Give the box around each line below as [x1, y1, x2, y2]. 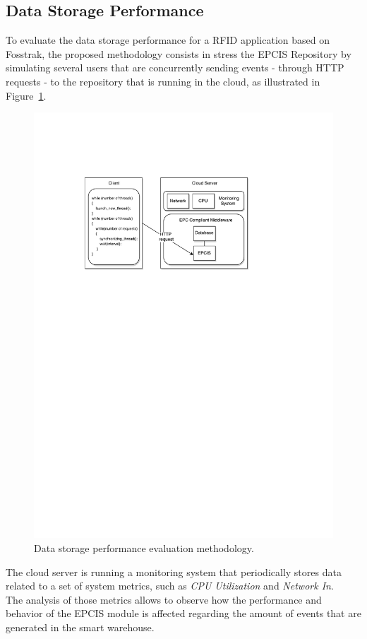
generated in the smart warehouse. [6, 619, 155, 634]
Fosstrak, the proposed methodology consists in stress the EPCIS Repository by [6, 46, 351, 61]
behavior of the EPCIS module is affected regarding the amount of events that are [6, 606, 361, 621]
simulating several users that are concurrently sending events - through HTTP [6, 60, 344, 75]
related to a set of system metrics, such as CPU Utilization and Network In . [6, 578, 334, 593]
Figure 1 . [6, 88, 47, 102]
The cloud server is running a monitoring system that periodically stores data [6, 564, 342, 579]
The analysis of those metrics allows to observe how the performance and [6, 592, 322, 606]
